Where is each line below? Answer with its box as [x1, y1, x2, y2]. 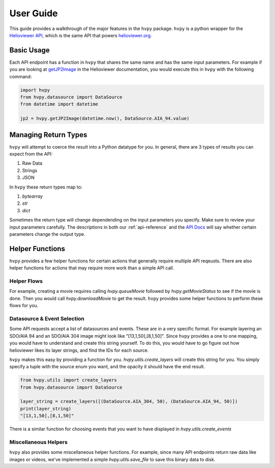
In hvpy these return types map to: [9, 184, 82, 190]
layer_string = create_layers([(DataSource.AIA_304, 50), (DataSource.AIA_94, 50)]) [20, 399, 238, 404]
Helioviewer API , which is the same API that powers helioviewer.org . [9, 32, 152, 38]
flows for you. [9, 302, 39, 309]
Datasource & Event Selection [9, 315, 85, 322]
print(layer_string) [20, 405, 71, 411]
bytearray [22, 194, 43, 200]
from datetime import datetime [20, 101, 99, 107]
